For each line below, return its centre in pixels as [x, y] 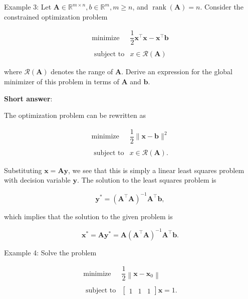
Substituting [23, 170]
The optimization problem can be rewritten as [75, 115]
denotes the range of [82, 71]
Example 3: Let [28, 7]
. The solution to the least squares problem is [147, 180]
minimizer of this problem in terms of [62, 81]
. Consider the [222, 7]
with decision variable [37, 180]
